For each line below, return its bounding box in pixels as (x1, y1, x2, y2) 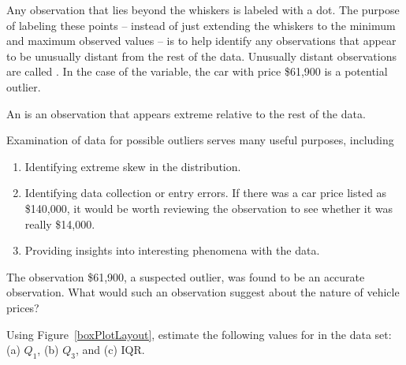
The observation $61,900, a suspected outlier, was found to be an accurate (6, 268, 365, 285)
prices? (6, 299, 39, 315)
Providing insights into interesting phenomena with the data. (24, 242, 320, 259)
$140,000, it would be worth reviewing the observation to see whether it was (24, 199, 393, 216)
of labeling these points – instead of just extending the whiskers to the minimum (6, 17, 396, 33)
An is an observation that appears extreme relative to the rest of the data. (6, 105, 366, 121)
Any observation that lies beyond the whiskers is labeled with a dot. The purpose (6, 2, 400, 17)
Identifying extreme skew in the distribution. (24, 158, 241, 174)
